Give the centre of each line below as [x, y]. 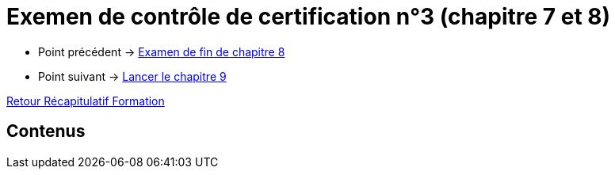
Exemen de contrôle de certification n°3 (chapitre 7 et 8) [309, 17]
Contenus [46, 131]
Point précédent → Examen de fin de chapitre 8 [162, 51]
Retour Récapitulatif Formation [86, 101]
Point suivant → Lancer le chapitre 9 [132, 76]
